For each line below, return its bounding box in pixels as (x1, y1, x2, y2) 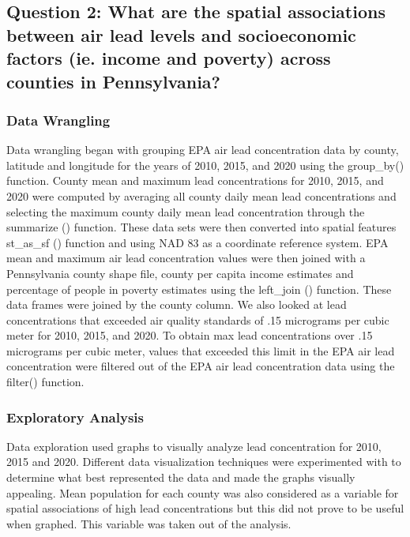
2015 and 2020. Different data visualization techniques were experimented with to (6, 453, 401, 470)
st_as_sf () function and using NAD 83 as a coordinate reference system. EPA (6, 234, 389, 250)
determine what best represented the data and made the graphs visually (6, 469, 355, 486)
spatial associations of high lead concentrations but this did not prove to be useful (6, 500, 404, 516)
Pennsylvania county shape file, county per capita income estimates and (6, 265, 354, 281)
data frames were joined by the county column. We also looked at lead (6, 296, 347, 313)
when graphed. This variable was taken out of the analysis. (6, 515, 292, 531)
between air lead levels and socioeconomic (6, 22, 356, 47)
